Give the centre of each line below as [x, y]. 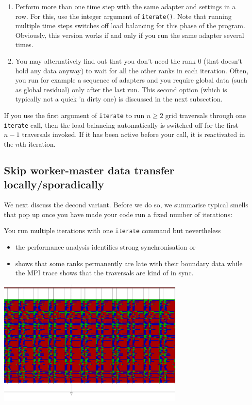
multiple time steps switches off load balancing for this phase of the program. [130, 25]
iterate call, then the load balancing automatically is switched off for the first [121, 125]
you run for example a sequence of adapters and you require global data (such [131, 80]
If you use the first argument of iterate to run [74, 115]
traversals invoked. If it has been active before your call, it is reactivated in [134, 134]
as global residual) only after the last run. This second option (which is [121, 89]
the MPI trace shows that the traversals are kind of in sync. [104, 273]
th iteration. [38, 143]
